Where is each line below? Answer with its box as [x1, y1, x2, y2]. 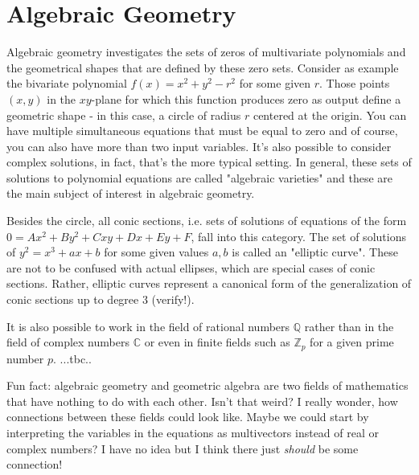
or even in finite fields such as [144, 334, 290, 350]
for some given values [104, 244, 209, 260]
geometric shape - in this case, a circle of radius [6, 106, 241, 123]
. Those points [319, 75, 390, 92]
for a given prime [310, 334, 394, 350]
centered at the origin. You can [253, 106, 407, 123]
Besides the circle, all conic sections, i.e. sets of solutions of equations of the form [6, 212, 407, 229]
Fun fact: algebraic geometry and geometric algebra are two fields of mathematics [6, 377, 409, 394]
